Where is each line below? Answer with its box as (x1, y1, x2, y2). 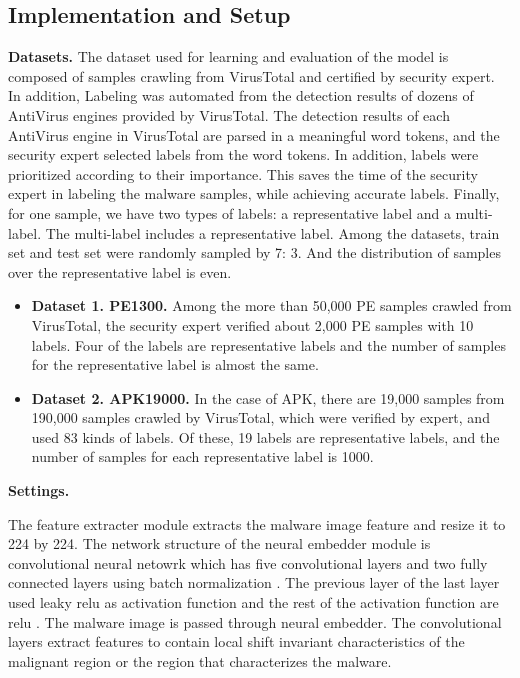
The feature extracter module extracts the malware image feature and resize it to (8, 513, 506, 534)
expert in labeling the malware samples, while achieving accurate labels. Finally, (8, 183, 500, 204)
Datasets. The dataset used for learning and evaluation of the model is (8, 46, 449, 67)
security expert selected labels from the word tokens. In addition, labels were (8, 144, 479, 165)
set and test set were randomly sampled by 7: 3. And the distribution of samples (8, 242, 501, 263)
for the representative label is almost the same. (31, 354, 319, 375)
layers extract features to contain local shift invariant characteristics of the (8, 631, 465, 652)
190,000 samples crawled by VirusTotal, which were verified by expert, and (31, 407, 490, 428)
